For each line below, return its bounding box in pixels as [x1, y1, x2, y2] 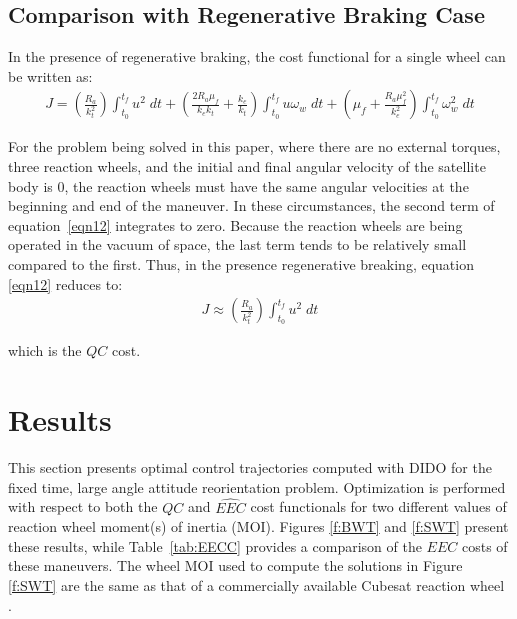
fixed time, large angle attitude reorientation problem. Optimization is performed [8, 476, 506, 497]
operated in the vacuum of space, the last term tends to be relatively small [8, 234, 467, 255]
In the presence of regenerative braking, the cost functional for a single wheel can [8, 46, 506, 67]
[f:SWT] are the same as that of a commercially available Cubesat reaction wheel [8, 574, 505, 595]
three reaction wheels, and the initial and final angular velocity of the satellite [8, 156, 486, 177]
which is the [8, 340, 82, 361]
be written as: [8, 65, 93, 86]
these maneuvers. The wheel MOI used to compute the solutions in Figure [8, 555, 463, 576]
